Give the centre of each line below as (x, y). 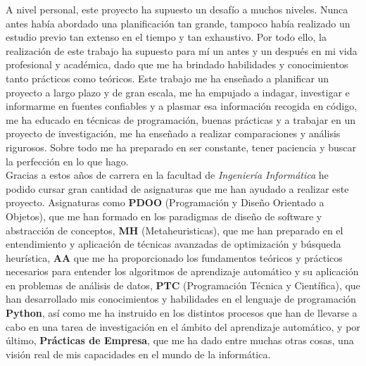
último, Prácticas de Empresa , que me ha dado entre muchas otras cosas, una (180, 340)
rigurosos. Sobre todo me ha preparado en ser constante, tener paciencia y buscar (181, 147)
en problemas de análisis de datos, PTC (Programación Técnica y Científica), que (183, 285)
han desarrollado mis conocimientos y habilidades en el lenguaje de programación (181, 299)
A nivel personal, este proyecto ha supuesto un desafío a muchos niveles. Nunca (177, 9)
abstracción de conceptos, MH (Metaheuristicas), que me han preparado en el (175, 230)
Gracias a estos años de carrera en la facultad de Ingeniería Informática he (167, 175)
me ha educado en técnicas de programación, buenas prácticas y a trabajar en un (181, 119)
